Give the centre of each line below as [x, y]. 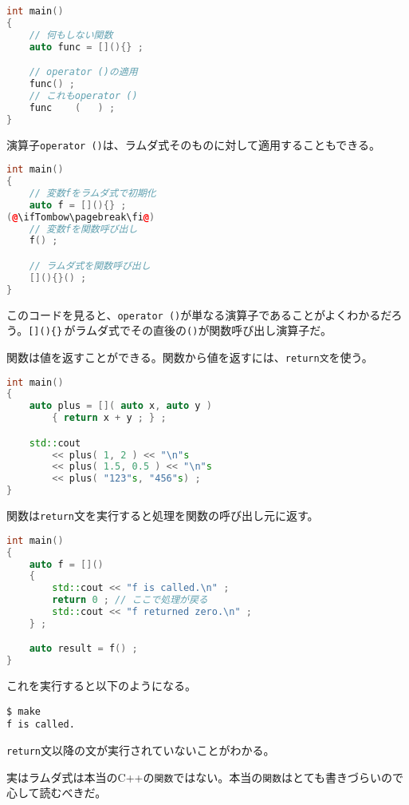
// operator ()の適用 [83, 72]
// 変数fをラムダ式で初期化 [92, 193]
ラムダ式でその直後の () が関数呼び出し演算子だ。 [203, 330]
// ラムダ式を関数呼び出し [90, 266]
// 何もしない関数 [71, 35]
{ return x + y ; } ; [109, 418]
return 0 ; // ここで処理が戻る [130, 600]
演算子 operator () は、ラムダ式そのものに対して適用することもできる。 [194, 144]
